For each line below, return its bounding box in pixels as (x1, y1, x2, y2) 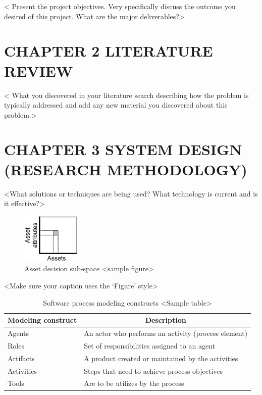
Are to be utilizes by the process (84, 378, 184, 388)
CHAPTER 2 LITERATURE (4, 40, 213, 61)
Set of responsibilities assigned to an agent (84, 340, 215, 351)
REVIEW (4, 60, 73, 81)
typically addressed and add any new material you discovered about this (4, 100, 228, 110)
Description (145, 315, 186, 325)
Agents (8, 328, 29, 338)
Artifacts (8, 353, 35, 363)
